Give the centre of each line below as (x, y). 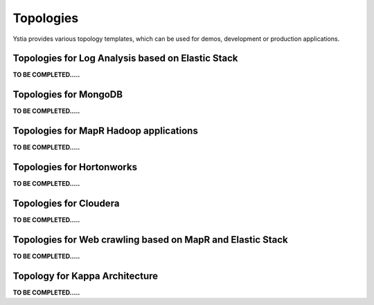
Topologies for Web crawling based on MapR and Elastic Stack (150, 240)
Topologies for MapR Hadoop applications (106, 131)
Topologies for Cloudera (66, 203)
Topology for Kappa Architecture (86, 276)
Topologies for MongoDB (68, 94)
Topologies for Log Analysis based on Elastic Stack (125, 58)
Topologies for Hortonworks (75, 167)
